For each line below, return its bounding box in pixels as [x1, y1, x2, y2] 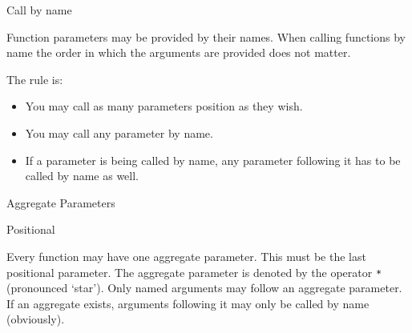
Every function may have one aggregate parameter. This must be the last [6, 247, 366, 264]
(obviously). [6, 311, 65, 327]
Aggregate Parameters [6, 194, 115, 211]
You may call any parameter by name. [25, 124, 213, 141]
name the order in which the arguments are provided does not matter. [6, 44, 351, 61]
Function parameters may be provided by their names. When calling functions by [6, 28, 406, 45]
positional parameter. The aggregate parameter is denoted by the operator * [6, 263, 382, 280]
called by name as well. [25, 167, 139, 184]
